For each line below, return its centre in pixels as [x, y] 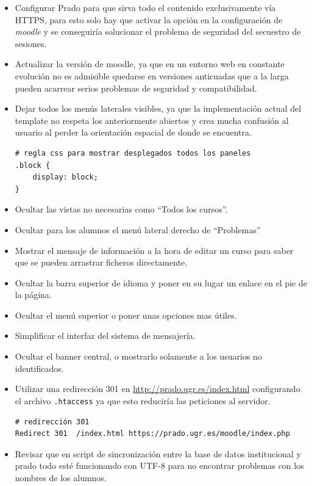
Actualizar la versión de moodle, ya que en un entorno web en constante [150, 64]
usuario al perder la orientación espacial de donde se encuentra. [133, 132]
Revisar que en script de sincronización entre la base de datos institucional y [158, 453]
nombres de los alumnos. [61, 477]
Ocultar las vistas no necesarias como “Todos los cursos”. [121, 209]
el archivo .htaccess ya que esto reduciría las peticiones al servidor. [143, 400]
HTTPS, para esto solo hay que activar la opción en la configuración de [149, 19]
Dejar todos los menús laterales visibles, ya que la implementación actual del [158, 108]
